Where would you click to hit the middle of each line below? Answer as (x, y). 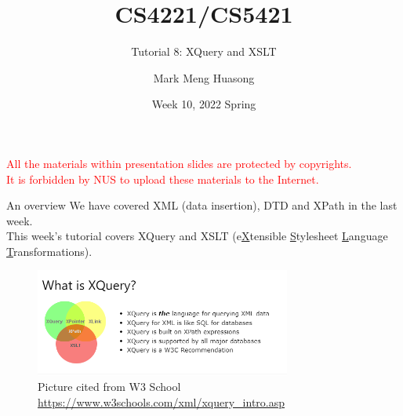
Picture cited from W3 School (109, 387)
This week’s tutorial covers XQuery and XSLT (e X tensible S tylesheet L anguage (197, 236)
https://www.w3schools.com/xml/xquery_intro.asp (162, 401)
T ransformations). (49, 251)
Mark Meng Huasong (204, 77)
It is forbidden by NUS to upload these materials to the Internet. (163, 179)
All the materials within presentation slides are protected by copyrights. (179, 163)
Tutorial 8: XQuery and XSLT (204, 51)
